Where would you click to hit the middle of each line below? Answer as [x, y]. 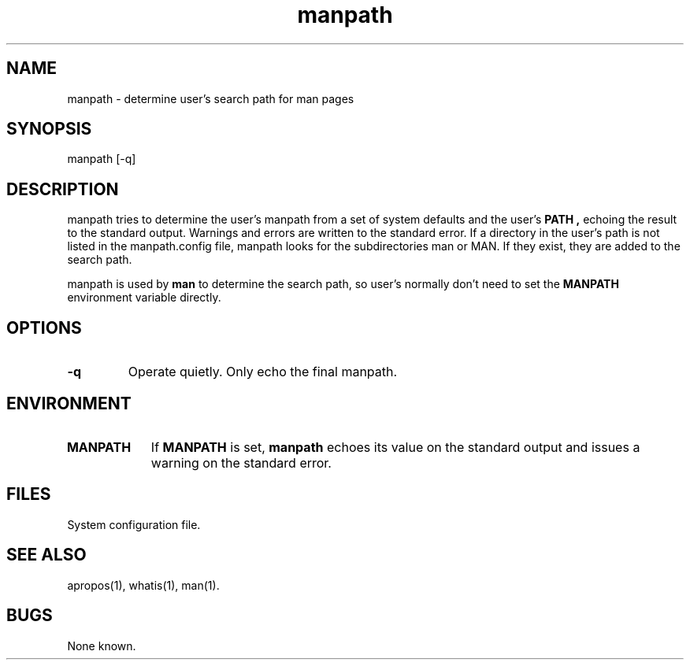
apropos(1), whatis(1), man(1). [143, 585]
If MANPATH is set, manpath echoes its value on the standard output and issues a [395, 447]
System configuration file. [134, 524]
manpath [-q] [102, 159]
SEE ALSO [46, 555]
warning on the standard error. [241, 462]
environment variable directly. [144, 298]
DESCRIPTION [63, 189]
